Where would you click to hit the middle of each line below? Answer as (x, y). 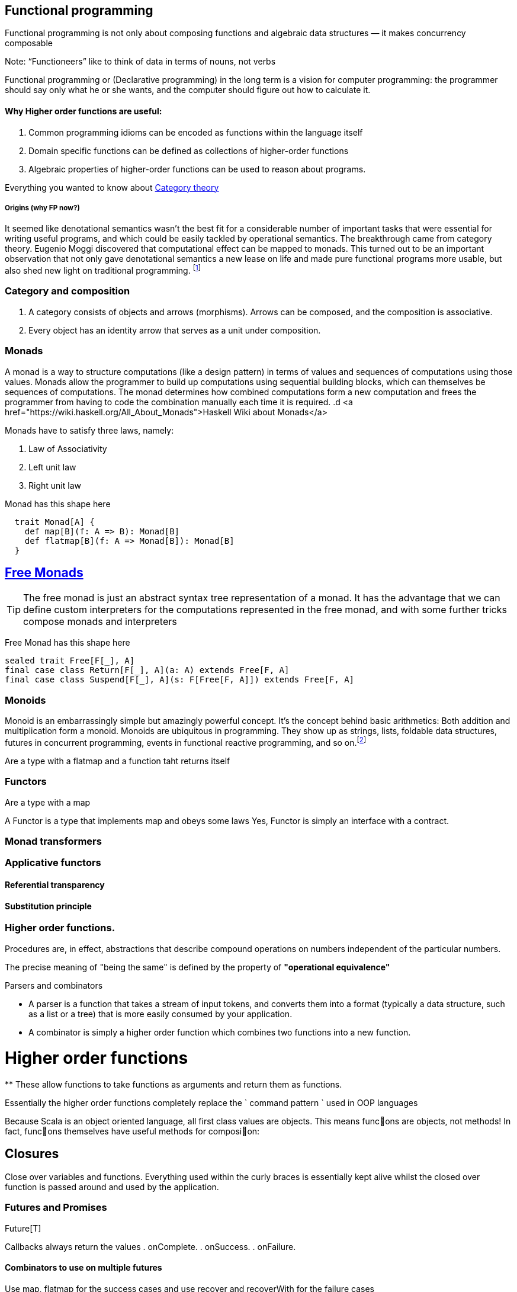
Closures (32, 1154)
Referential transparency (55, 884)
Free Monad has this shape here (68, 643)
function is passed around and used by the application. (112, 1187)
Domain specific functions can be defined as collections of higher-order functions (189, 150)
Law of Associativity (68, 448)
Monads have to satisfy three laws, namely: (89, 430)
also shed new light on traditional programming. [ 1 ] (103, 270)
